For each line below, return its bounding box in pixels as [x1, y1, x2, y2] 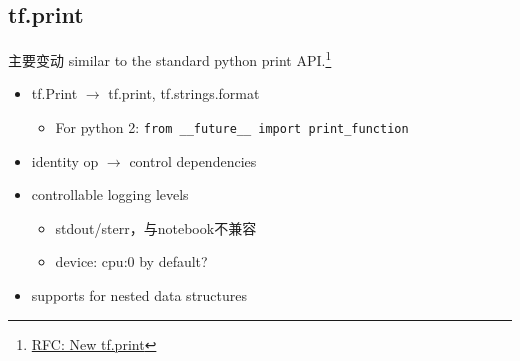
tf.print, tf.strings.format [108, 83, 260, 104]
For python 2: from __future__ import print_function [55, 117, 409, 138]
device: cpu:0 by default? [55, 251, 208, 272]
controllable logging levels [31, 184, 189, 205]
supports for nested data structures [31, 285, 248, 306]
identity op [31, 150, 99, 171]
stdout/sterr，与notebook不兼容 [55, 217, 257, 238]
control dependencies [129, 150, 257, 171]
